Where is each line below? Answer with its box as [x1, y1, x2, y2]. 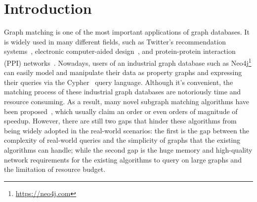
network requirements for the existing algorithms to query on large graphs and [4, 154, 242, 164]
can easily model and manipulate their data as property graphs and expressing [4, 67, 242, 78]
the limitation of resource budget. [4, 164, 106, 174]
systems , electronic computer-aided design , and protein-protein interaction [4, 46, 236, 56]
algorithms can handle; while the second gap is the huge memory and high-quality [4, 144, 253, 155]
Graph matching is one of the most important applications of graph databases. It [4, 27, 250, 37]
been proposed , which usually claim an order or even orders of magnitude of [4, 106, 238, 116]
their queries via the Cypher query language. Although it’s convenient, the [4, 77, 233, 87]
